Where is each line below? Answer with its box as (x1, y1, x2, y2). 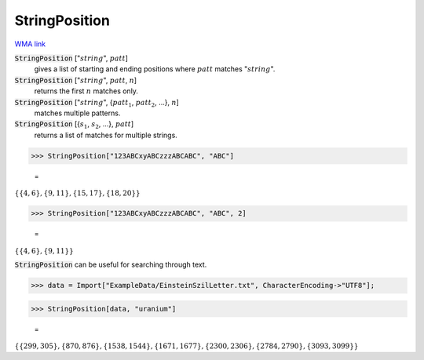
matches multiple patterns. (34, 108, 121, 118)
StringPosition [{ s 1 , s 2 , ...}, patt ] (14, 119, 134, 131)
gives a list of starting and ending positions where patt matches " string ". (34, 64, 276, 74)
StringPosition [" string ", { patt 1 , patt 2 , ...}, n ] (14, 97, 180, 109)
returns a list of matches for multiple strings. (34, 130, 178, 140)
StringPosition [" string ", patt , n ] (14, 75, 137, 85)
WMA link (14, 39, 46, 49)
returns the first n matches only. (34, 86, 139, 96)
